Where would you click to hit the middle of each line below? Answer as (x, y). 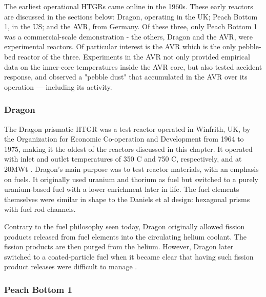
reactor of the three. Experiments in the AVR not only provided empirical (134, 56)
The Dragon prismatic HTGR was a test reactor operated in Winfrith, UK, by (127, 128)
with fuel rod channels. (40, 209)
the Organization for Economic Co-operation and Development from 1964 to (124, 139)
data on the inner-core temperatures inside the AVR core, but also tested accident (133, 66)
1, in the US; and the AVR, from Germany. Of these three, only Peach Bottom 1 (131, 26)
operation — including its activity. (58, 86)
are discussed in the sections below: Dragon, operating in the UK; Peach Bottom (131, 16)
